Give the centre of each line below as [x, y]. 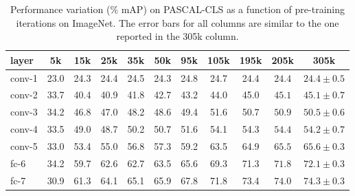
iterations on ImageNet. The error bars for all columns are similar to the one [177, 22]
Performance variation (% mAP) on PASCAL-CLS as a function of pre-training [178, 9]
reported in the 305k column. [177, 36]
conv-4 [24, 129]
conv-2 [24, 95]
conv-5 [24, 146]
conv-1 [24, 77]
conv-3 [24, 112]
